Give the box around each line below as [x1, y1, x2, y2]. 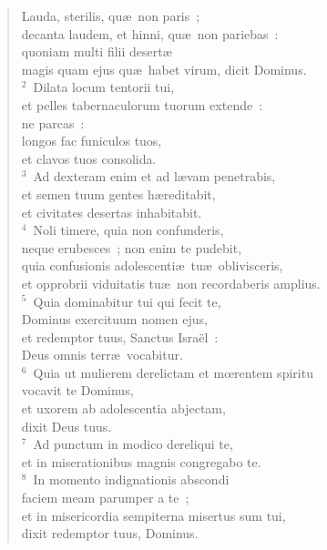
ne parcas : [21, 113, 85, 132]
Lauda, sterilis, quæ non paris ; [21, 6, 200, 25]
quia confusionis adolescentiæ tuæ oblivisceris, [21, 256, 283, 275]
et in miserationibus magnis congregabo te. [21, 452, 261, 471]
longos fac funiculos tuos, [21, 131, 162, 150]
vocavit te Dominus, [21, 381, 134, 400]
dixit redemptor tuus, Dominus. [21, 524, 199, 543]
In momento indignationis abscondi [33, 470, 230, 489]
